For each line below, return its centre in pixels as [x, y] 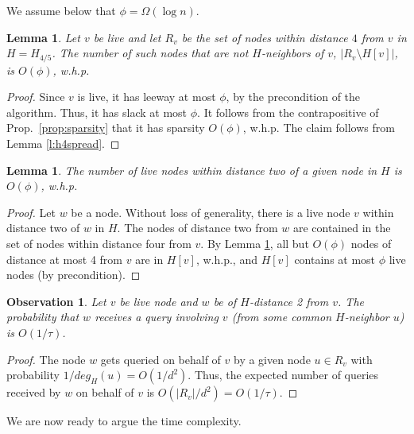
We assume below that [61, 10]
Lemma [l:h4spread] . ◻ [63, 143]
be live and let [127, 37]
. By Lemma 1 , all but [255, 243]
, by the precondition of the [293, 97]
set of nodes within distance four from [99, 243]
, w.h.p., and [226, 259]
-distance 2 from [289, 301]
